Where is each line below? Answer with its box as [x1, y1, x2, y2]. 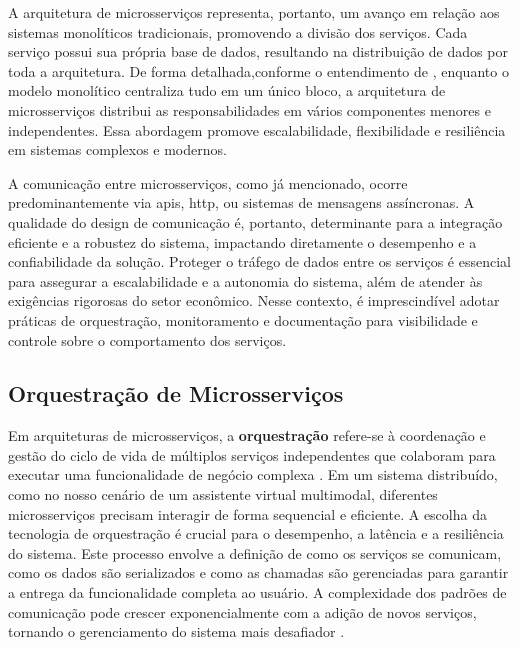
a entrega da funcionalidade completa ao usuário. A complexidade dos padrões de [8, 582, 507, 603]
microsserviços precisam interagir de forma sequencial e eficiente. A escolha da [8, 503, 487, 524]
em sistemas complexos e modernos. [8, 139, 227, 160]
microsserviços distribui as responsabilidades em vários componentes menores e [8, 99, 491, 120]
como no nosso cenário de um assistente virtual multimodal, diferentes [8, 484, 438, 505]
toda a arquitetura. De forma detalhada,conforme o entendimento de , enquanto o [8, 60, 509, 81]
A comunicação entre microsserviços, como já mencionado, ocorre [8, 172, 408, 193]
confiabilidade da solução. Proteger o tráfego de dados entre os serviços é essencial [8, 251, 511, 272]
